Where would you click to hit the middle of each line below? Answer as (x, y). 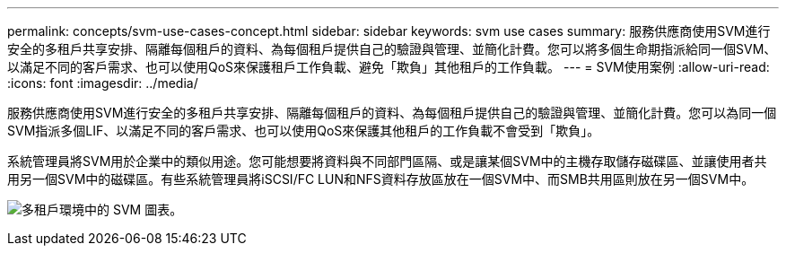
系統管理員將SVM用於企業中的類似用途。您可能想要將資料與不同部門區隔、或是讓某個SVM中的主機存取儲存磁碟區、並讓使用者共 (387, 161)
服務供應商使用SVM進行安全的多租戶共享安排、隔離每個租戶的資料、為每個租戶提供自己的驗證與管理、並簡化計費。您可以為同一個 (392, 113)
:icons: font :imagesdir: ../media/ (103, 83)
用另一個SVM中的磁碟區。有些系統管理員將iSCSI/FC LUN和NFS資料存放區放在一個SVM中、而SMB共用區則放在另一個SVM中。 (381, 179)
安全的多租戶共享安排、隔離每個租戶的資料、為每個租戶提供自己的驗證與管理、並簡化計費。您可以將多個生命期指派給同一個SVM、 (392, 49)
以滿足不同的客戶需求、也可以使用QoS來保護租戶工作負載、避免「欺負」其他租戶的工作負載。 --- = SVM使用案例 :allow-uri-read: (389, 67)
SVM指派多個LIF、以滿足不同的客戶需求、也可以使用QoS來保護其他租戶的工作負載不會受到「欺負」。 (304, 131)
